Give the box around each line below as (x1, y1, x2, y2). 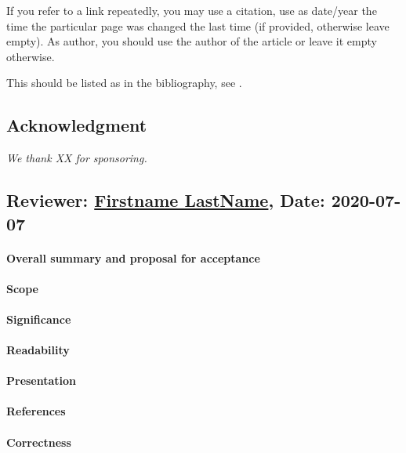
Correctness (6, 433, 71, 450)
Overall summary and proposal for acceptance (6, 249, 260, 266)
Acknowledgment (6, 113, 147, 137)
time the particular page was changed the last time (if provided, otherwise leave (6, 17, 390, 34)
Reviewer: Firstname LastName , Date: (6, 188, 325, 212)
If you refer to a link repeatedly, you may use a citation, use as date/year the (6, 2, 377, 18)
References (6, 403, 66, 419)
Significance (6, 310, 71, 327)
